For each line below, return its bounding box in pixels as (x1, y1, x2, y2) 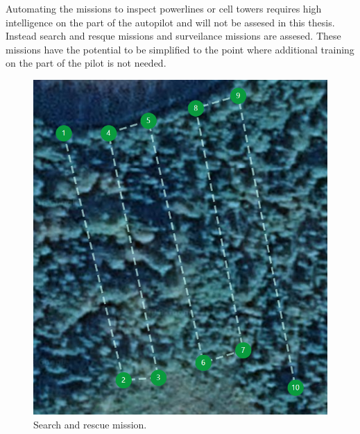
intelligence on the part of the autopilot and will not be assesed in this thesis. (6, 15, 335, 29)
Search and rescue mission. (33, 417, 147, 431)
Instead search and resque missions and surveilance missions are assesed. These (6, 28, 341, 43)
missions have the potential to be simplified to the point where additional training (6, 42, 354, 56)
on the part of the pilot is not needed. (6, 56, 166, 70)
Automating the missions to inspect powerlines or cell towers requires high (6, 1, 322, 15)
